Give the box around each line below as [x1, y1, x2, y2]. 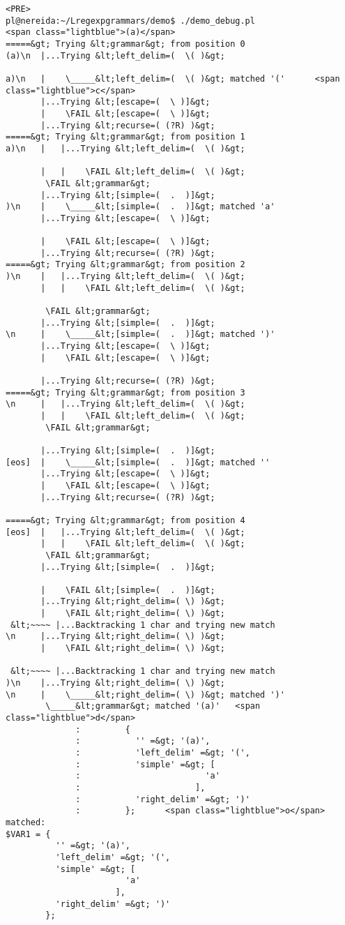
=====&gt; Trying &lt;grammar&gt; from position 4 [6, 515, 245, 525]
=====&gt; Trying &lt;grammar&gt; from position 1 [6, 132, 245, 142]
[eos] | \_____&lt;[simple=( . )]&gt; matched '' [6, 457, 270, 467]
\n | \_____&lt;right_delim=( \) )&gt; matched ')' [6, 689, 285, 700]
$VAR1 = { [6, 829, 51, 839]
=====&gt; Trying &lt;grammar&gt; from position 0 [6, 38, 245, 49]
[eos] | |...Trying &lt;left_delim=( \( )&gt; [6, 527, 245, 537]
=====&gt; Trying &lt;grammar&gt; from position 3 [6, 387, 245, 398]
